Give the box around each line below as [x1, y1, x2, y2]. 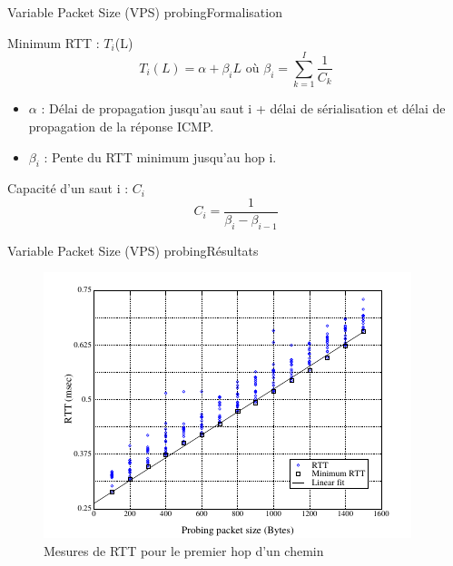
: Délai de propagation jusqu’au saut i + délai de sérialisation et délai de [41, 99, 446, 118]
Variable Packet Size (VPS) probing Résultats [7, 240, 259, 259]
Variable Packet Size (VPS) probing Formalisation [7, 3, 282, 21]
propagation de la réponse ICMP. [28, 116, 214, 135]
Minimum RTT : [7, 33, 100, 52]
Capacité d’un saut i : [7, 179, 129, 198]
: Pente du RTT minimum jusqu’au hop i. [44, 147, 277, 166]
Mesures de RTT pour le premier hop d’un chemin [44, 541, 324, 560]
